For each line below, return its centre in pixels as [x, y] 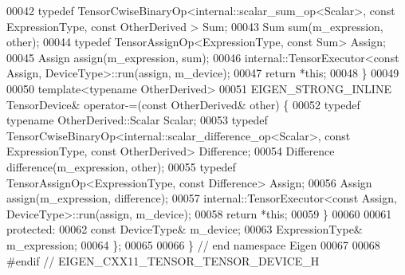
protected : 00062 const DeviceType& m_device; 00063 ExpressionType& [185, 229]
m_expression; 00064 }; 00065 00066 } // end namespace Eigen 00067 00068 [193, 244]
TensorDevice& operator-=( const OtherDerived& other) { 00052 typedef [183, 104]
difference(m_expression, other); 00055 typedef [121, 166]
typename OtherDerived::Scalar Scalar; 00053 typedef [137, 120]
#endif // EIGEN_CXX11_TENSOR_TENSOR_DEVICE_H [163, 260]
